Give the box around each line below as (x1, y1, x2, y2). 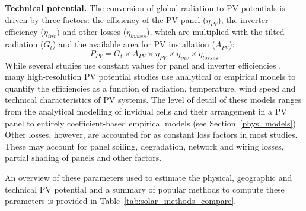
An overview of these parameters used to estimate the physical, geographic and (5, 171, 292, 183)
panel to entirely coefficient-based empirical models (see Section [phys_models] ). (5, 116, 298, 129)
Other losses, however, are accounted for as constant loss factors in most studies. (5, 128, 298, 141)
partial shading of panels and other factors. (5, 151, 162, 164)
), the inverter (218, 13, 269, 25)
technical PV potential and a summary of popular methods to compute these (5, 183, 285, 195)
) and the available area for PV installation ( (52, 38, 215, 50)
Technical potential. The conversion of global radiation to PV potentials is (5, 2, 285, 14)
